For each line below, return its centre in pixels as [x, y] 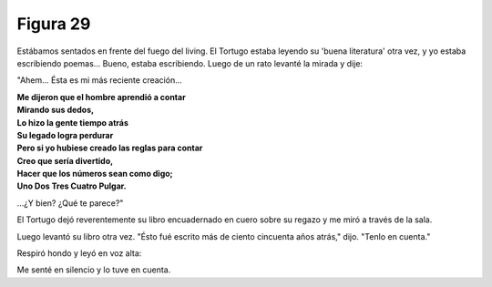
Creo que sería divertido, [65, 160]
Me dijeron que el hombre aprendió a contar [101, 97]
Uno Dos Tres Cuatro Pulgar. [72, 186]
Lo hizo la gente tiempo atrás [73, 122]
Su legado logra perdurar [65, 135]
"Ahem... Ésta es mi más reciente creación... [99, 80]
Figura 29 [54, 24]
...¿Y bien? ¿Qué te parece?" [70, 203]
